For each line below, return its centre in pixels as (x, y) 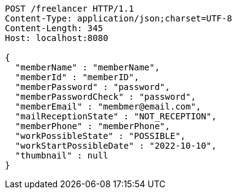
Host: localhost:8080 (57, 38)
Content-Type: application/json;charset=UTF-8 (118, 18)
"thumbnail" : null (62, 155)
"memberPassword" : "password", (92, 87)
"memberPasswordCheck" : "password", (105, 97)
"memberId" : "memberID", (77, 77)
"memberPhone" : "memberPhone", (92, 126)
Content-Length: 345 (54, 28)
